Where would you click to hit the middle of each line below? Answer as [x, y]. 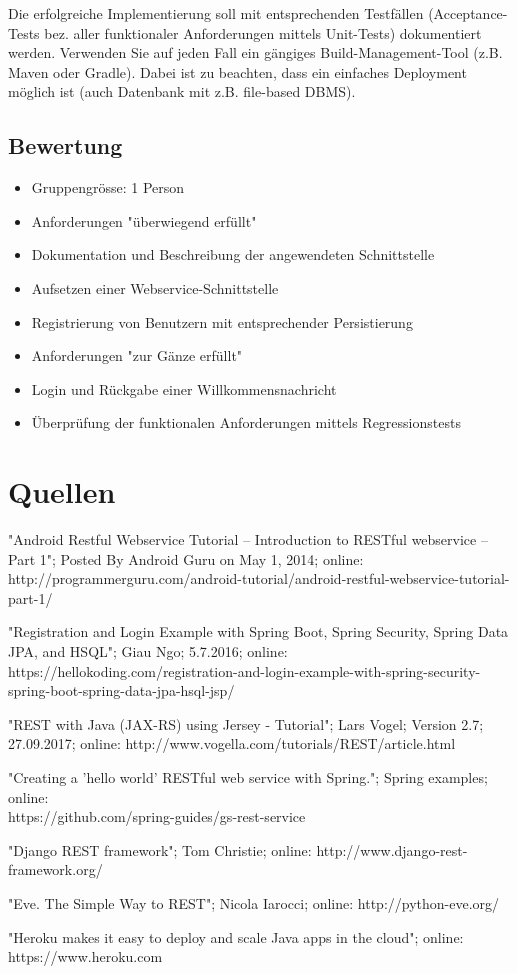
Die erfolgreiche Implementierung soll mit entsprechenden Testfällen [216, 13]
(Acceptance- [468, 13]
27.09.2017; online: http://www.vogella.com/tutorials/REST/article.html [232, 743]
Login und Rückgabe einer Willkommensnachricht [184, 388]
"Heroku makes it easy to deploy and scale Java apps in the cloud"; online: [236, 936]
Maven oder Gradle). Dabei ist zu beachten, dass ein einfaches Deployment [237, 71]
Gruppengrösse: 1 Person [108, 187]
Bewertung [65, 145]
